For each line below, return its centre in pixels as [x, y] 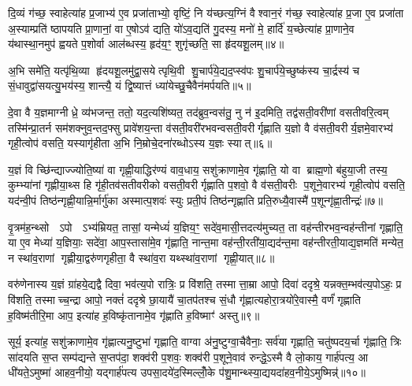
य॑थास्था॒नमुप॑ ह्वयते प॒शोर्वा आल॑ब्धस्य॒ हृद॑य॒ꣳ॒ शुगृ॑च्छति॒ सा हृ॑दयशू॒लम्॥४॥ [146, 44]
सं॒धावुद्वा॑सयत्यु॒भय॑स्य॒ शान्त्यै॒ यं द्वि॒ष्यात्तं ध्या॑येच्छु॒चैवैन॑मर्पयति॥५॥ [130, 85]
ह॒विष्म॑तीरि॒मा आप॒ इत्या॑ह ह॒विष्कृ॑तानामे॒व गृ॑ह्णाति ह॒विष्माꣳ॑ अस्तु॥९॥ [134, 315]
